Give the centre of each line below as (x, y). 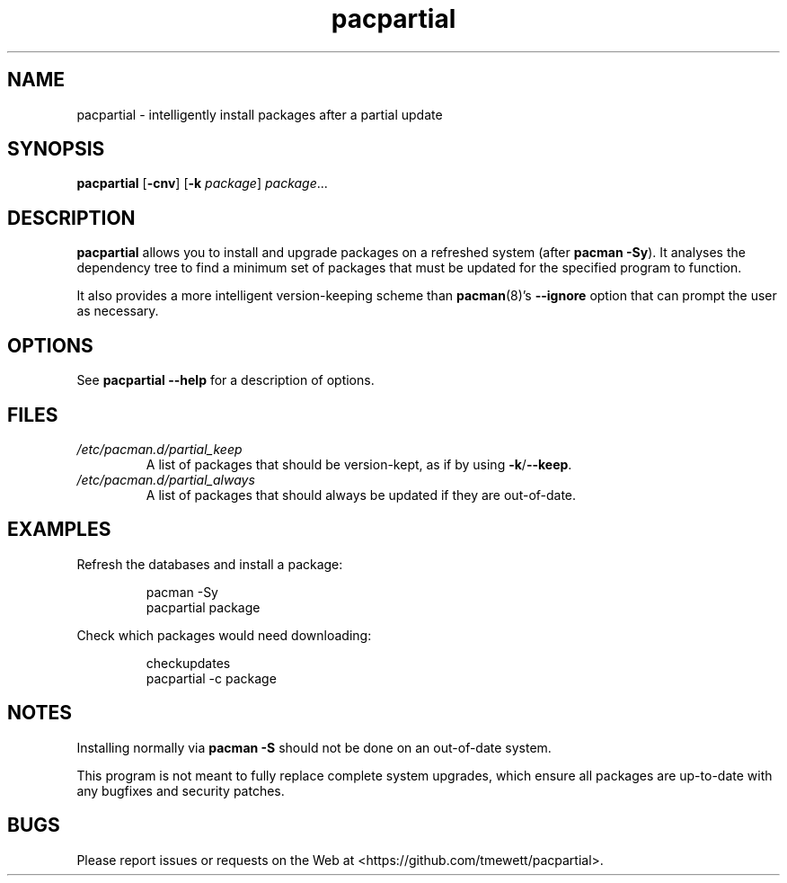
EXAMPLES (59, 530)
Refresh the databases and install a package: (210, 564)
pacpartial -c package (211, 678)
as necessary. (118, 311)
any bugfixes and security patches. (181, 790)
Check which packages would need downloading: (224, 635)
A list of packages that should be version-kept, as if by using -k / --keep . (359, 464)
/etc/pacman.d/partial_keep (159, 449)
